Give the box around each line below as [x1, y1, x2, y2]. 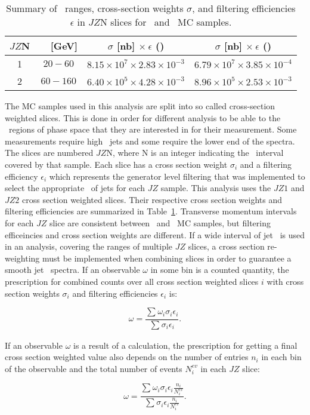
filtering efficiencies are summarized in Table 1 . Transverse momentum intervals [5, 205, 297, 217]
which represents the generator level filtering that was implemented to [49, 170, 305, 182]
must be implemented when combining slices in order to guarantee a [42, 251, 292, 264]
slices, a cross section [188, 240, 265, 253]
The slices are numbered [5, 146, 94, 159]
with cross [266, 275, 304, 287]
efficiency [5, 170, 38, 182]
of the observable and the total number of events [5, 362, 182, 374]
